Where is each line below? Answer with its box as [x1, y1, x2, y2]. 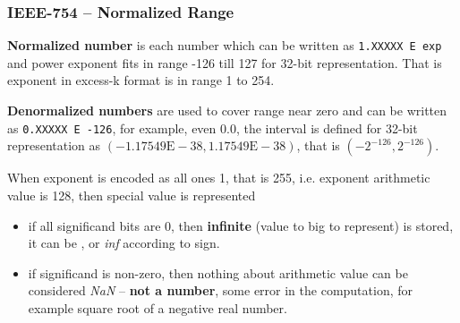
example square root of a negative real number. [28, 298, 287, 317]
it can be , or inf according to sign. [28, 234, 220, 252]
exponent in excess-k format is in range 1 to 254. [7, 71, 275, 89]
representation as [7, 136, 101, 155]
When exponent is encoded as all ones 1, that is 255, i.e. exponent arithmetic [7, 168, 430, 187]
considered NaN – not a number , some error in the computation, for [28, 281, 413, 300]
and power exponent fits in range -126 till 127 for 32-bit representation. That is [7, 53, 442, 72]
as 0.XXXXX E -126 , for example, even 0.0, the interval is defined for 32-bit [7, 118, 418, 137]
